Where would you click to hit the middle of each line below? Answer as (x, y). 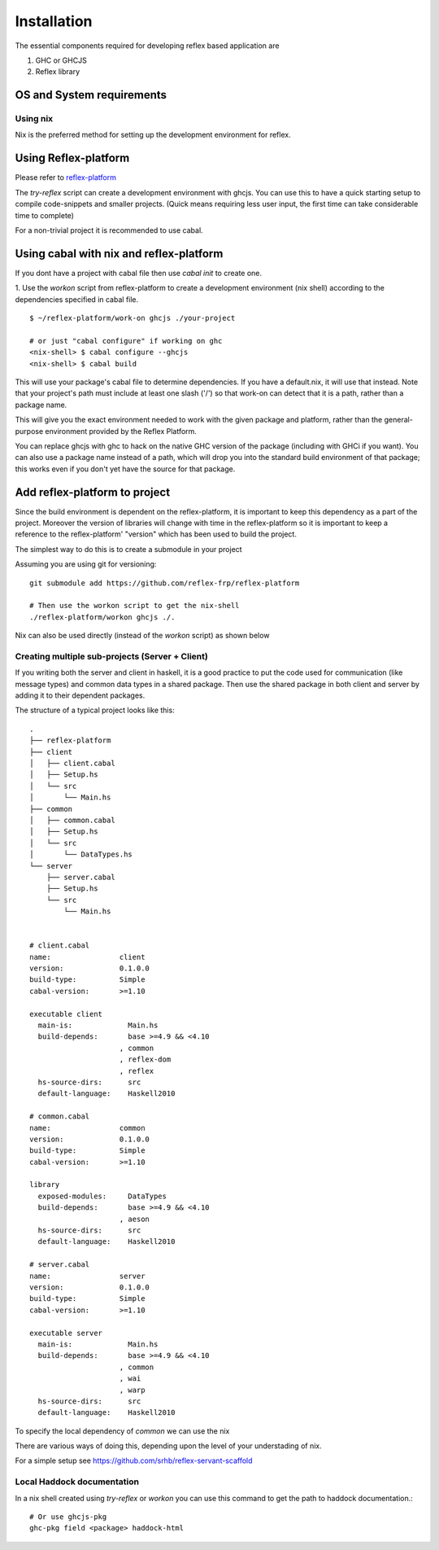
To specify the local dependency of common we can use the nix (122, 1431)
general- (399, 420)
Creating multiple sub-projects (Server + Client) (112, 656)
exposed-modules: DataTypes (102, 1196)
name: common (87, 1128)
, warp (132, 1390)
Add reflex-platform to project (93, 492)
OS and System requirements (91, 95)
